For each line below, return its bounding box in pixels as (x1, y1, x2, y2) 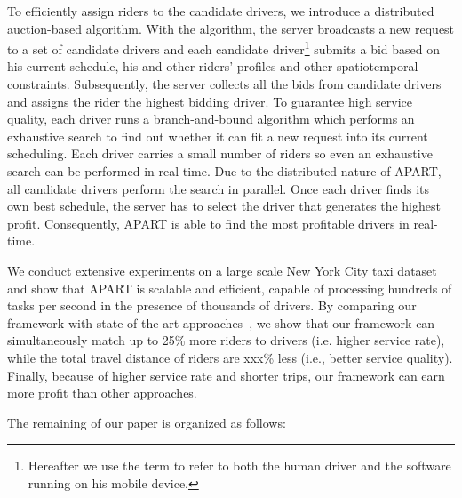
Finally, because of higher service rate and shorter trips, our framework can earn (7, 365, 445, 384)
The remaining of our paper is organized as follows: (7, 413, 286, 431)
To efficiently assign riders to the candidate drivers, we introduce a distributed (7, 2, 434, 20)
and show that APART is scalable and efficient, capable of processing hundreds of (7, 278, 452, 297)
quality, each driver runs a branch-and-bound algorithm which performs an (7, 109, 415, 128)
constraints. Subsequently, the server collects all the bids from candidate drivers (7, 75, 442, 93)
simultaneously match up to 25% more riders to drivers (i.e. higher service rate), (7, 331, 445, 349)
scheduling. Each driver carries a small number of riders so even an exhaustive (7, 144, 433, 163)
